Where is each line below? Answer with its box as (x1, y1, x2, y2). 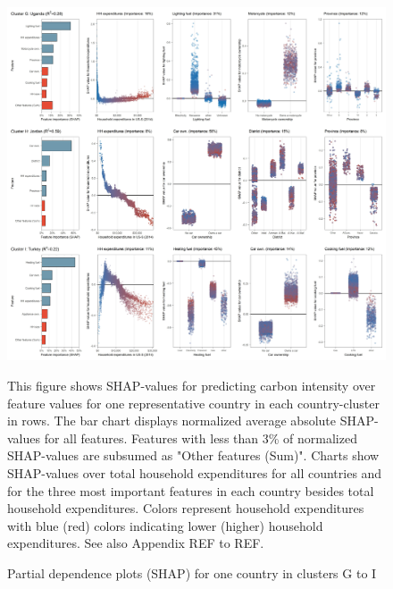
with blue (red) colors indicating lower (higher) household (7, 516, 323, 534)
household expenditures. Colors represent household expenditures (7, 499, 364, 517)
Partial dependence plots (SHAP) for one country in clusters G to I (7, 563, 377, 582)
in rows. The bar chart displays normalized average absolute (7, 411, 336, 430)
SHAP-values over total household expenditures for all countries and (7, 463, 382, 482)
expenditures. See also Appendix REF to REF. (7, 534, 264, 552)
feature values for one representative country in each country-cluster (7, 393, 380, 412)
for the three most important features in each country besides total (7, 481, 374, 500)
